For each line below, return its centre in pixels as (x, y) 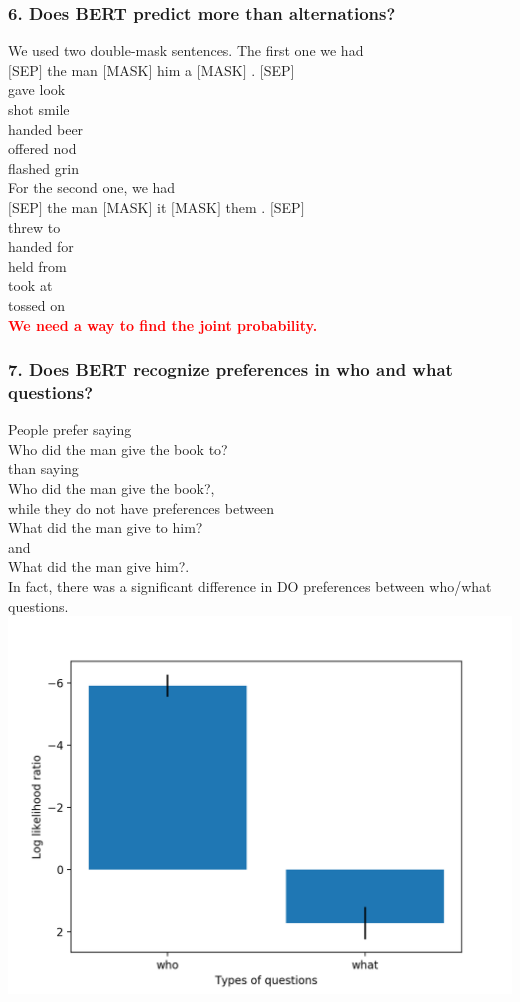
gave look (37, 89)
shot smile (39, 109)
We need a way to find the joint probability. (163, 324)
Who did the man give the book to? (118, 448)
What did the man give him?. (99, 566)
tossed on (36, 304)
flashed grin (43, 167)
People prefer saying (70, 429)
